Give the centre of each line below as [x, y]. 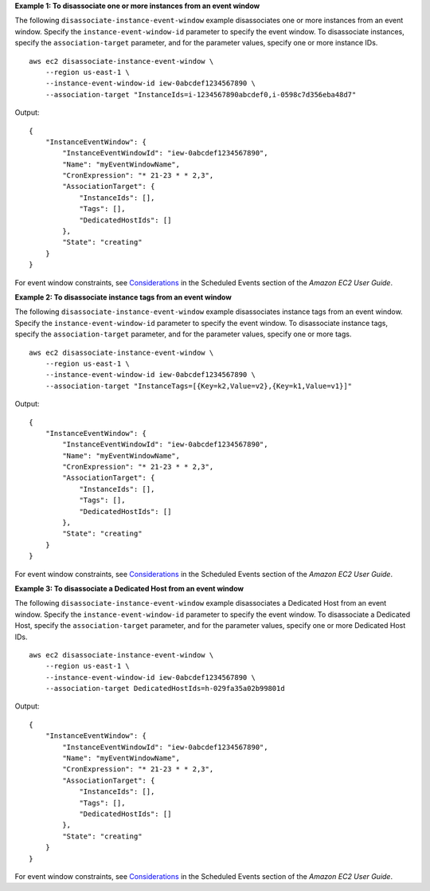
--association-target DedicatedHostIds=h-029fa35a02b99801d [165, 689]
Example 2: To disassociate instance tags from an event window [123, 297]
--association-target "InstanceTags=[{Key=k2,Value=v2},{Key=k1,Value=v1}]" [199, 386]
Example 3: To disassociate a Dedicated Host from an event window [129, 588]
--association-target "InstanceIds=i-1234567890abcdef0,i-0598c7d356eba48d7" [201, 94]
